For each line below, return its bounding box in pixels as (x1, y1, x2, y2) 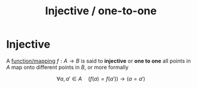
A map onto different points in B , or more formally (6, 64, 129, 71)
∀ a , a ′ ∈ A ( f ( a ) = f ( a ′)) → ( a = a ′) (56, 75, 145, 82)
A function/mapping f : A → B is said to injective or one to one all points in (6, 57, 191, 64)
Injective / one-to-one (44, 4, 157, 18)
